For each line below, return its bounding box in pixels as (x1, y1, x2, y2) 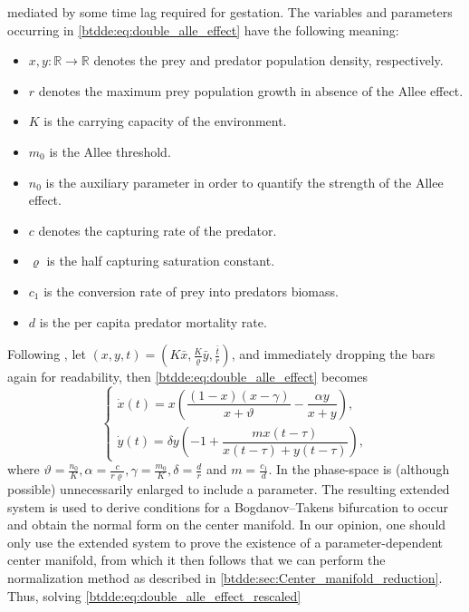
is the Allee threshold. (49, 141, 171, 160)
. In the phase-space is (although (268, 460, 450, 479)
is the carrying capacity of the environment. (43, 112, 287, 131)
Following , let (7, 345, 86, 364)
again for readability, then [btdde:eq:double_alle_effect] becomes (7, 367, 368, 386)
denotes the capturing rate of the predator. (38, 220, 277, 239)
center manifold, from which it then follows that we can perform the (7, 550, 386, 569)
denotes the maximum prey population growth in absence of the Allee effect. (38, 81, 464, 100)
